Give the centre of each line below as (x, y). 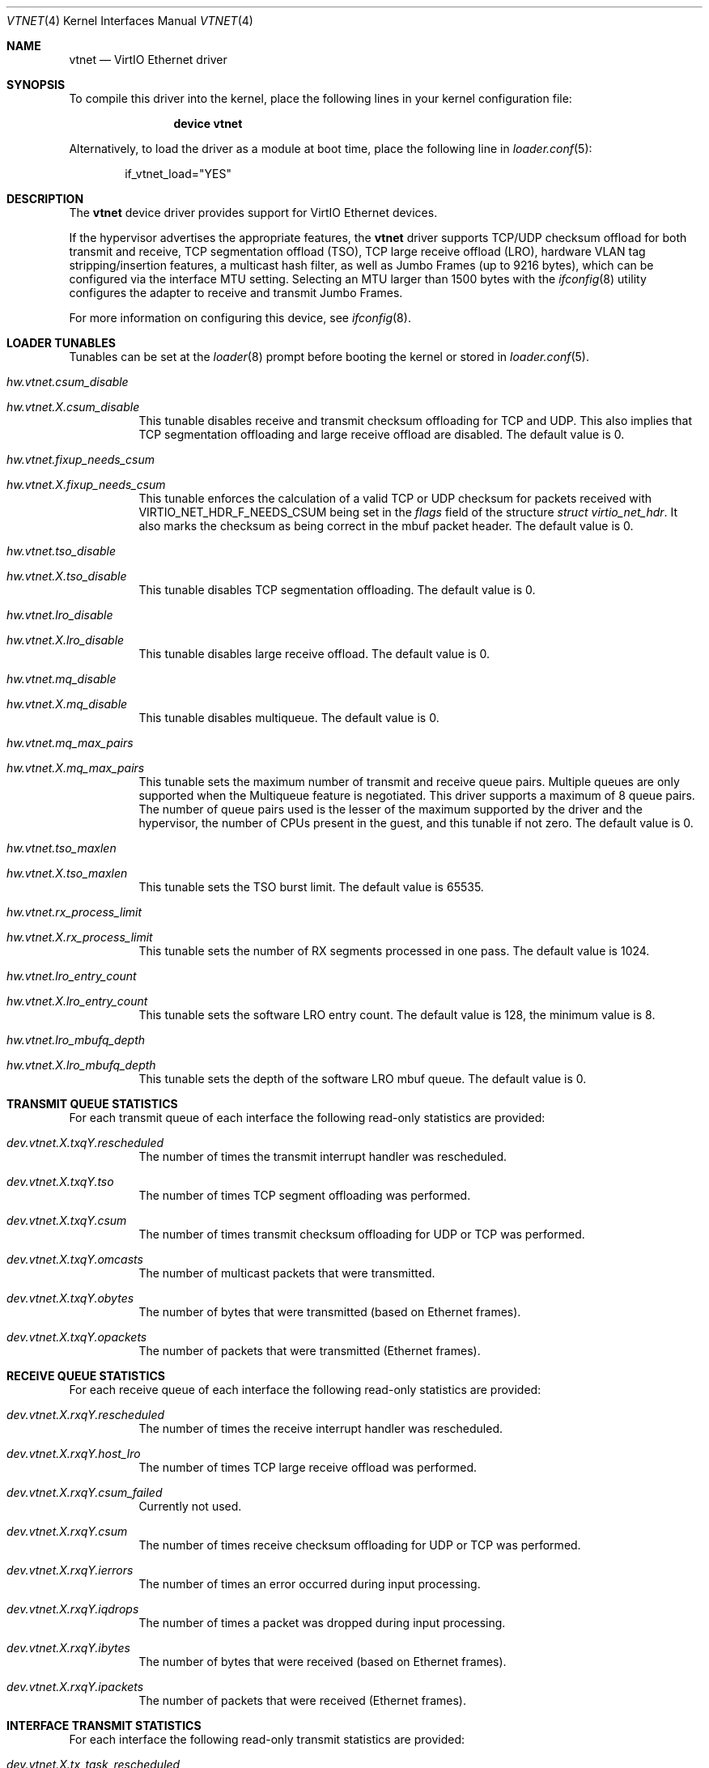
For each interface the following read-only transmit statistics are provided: (267, 1739)
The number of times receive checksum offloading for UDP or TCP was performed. (360, 1545)
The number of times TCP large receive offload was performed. (308, 1467)
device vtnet (208, 123)
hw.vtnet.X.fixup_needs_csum (86, 484)
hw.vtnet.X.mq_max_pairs (76, 768)
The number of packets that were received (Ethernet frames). (302, 1700)
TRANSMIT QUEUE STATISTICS (92, 1104)
